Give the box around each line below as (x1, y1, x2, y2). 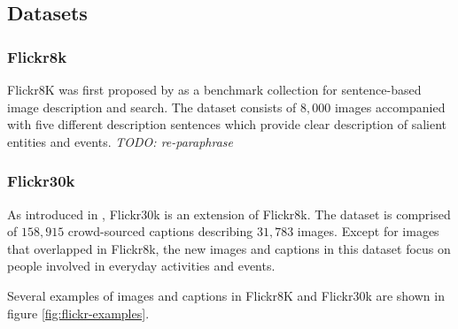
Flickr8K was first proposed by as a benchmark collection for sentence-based (7, 80, 422, 98)
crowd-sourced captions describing (67, 222, 253, 241)
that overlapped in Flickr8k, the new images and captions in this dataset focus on (7, 239, 451, 257)
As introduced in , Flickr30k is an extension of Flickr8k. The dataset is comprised (7, 204, 451, 223)
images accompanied (334, 97, 446, 116)
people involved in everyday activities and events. (7, 256, 276, 275)
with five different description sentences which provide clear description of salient (7, 115, 447, 134)
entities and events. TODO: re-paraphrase (7, 132, 234, 150)
